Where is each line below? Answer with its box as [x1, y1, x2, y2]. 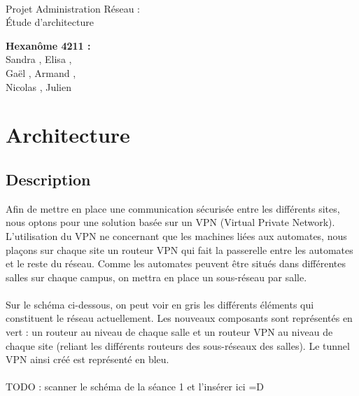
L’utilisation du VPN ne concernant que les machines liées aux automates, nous [6, 228, 347, 243]
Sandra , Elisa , [6, 52, 72, 66]
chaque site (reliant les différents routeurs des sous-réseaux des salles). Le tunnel [6, 338, 350, 353]
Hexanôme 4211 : [6, 38, 91, 52]
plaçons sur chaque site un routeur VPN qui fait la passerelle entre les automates [6, 242, 353, 257]
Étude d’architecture [6, 15, 94, 29]
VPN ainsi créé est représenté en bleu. [6, 352, 169, 367]
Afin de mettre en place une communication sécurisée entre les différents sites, [6, 201, 340, 215]
